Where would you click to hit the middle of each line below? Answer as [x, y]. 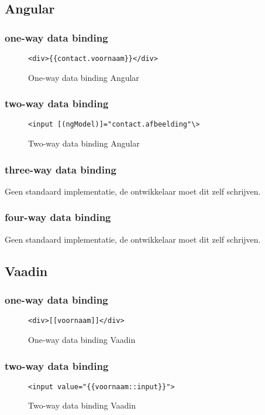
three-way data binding [61, 169]
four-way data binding [58, 217]
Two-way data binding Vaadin [82, 405]
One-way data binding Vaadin [82, 339]
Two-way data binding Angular [84, 143]
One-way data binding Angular [84, 77]
